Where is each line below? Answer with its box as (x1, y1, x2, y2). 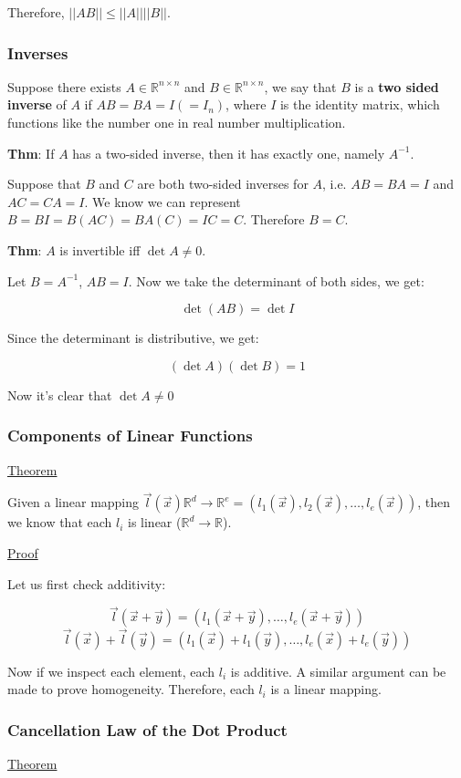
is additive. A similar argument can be (230, 661, 446, 680)
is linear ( (128, 513, 182, 532)
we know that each (7, 513, 112, 532)
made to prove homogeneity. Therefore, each (7, 679, 255, 699)
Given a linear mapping (7, 493, 140, 512)
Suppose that (7, 174, 81, 193)
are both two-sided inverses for (137, 174, 309, 193)
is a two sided (354, 77, 439, 96)
